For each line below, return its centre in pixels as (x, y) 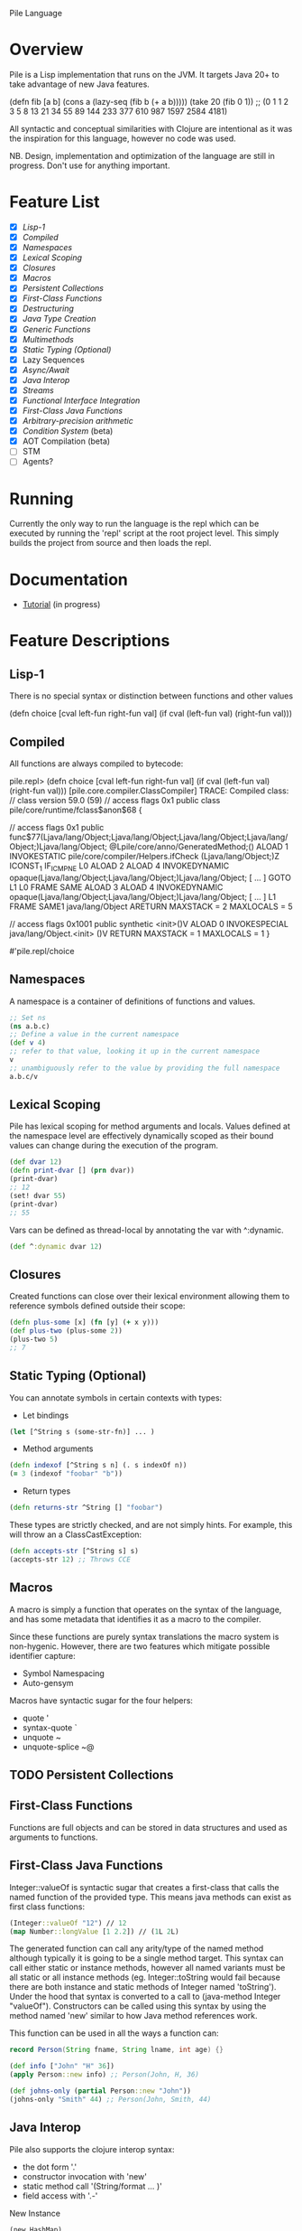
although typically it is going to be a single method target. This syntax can (146, 1958)
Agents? (38, 462)
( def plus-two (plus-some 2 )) (66, 1331)
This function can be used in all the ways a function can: (114, 2033)
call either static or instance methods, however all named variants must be (147, 1968)
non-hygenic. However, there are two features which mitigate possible (140, 1646)
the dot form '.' (50, 2167)
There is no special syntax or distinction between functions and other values (151, 696)
